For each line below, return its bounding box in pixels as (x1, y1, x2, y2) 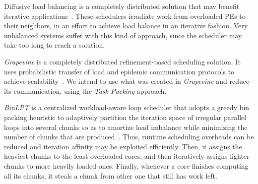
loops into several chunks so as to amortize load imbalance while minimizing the (4, 122, 248, 132)
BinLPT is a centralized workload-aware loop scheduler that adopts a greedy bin (4, 102, 250, 113)
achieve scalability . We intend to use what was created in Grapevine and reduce (4, 76, 250, 86)
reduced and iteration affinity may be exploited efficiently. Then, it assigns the (4, 141, 242, 151)
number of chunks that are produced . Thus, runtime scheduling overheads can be (4, 131, 254, 142)
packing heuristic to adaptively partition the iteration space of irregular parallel (4, 112, 247, 122)
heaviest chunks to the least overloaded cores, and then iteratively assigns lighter (4, 151, 250, 161)
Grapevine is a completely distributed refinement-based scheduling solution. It (4, 56, 241, 66)
